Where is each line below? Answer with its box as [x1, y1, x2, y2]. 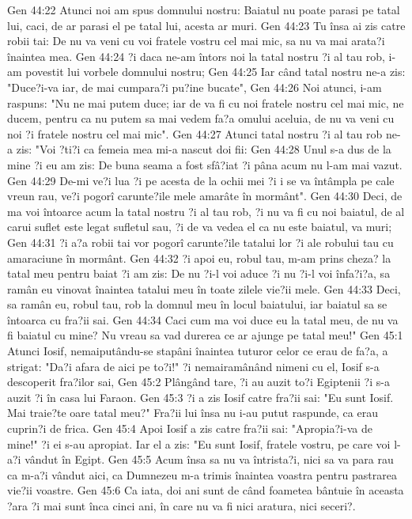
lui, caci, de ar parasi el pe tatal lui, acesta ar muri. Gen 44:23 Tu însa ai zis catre [7, 17, 406, 33]
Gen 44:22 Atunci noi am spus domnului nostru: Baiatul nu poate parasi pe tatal [7, 2, 400, 17]
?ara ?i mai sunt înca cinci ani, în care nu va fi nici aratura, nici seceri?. [7, 498, 356, 513]
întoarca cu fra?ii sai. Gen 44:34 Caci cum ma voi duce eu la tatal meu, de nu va [7, 311, 399, 328]
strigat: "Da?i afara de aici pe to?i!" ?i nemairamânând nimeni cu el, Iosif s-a [7, 358, 380, 374]
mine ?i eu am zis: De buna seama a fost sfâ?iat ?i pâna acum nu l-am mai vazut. [7, 156, 403, 172]
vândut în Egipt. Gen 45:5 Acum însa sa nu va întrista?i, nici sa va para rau [25, 451, 394, 468]
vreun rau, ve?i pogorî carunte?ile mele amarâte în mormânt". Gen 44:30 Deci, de [7, 188, 403, 204]
